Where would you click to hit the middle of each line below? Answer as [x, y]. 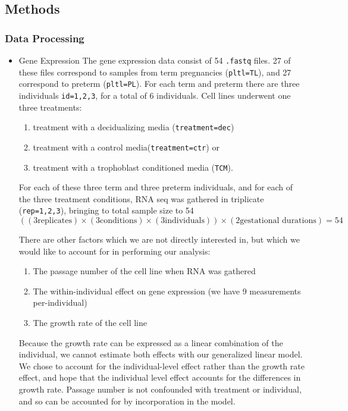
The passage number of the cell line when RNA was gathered [144, 271]
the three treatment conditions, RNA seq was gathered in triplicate [141, 198]
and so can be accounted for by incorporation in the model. [127, 401]
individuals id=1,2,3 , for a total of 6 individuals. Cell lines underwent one [155, 95]
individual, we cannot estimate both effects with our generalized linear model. [161, 354]
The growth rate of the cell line [90, 322]
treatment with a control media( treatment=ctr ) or [126, 147]
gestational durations [278, 221]
